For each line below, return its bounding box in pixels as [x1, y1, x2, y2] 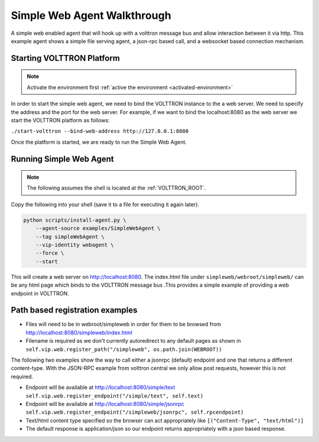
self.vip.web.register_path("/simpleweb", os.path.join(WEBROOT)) [25, 346, 223, 353]
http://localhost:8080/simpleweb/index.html [25, 329, 133, 336]
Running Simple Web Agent [11, 154, 115, 164]
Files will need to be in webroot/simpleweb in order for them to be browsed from [25, 321, 222, 328]
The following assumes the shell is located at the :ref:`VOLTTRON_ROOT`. [27, 184, 206, 191]
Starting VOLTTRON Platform [11, 53, 121, 63]
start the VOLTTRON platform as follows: [11, 116, 110, 123]
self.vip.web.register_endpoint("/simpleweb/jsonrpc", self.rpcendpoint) [25, 409, 245, 416]
